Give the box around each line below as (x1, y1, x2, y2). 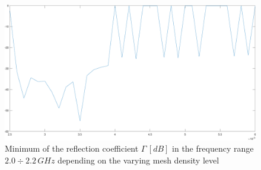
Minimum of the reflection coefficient (5, 142, 139, 155)
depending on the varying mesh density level (58, 153, 219, 166)
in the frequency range (172, 142, 254, 155)
